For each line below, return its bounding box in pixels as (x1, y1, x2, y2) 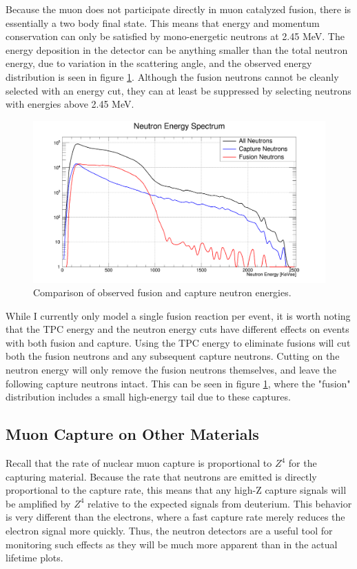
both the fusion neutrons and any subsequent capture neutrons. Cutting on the (6, 349, 340, 363)
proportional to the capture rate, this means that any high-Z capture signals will (6, 483, 347, 497)
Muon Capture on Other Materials (6, 423, 259, 445)
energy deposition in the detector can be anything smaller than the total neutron (6, 42, 348, 57)
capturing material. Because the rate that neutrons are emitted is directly (6, 469, 317, 483)
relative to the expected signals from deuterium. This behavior (88, 496, 352, 510)
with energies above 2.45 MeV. (6, 97, 134, 111)
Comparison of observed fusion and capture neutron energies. (33, 285, 292, 300)
